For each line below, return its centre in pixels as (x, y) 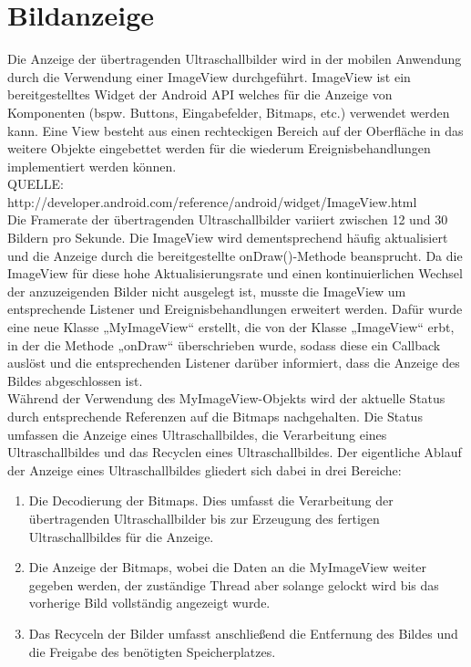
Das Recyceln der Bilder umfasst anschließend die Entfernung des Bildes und (243, 633)
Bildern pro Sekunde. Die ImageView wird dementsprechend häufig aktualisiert (228, 238)
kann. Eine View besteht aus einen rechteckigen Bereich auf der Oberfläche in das (235, 130)
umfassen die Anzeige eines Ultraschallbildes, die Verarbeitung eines (197, 434)
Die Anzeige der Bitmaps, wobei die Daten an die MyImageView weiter (228, 567)
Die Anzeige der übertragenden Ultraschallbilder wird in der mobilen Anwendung (235, 59)
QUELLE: (36, 184)
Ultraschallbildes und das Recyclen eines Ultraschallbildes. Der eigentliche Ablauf (235, 452)
